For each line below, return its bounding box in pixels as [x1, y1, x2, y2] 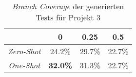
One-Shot [8, 60, 40, 71]
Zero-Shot [8, 46, 41, 57]
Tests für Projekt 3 [36, 12, 100, 23]
